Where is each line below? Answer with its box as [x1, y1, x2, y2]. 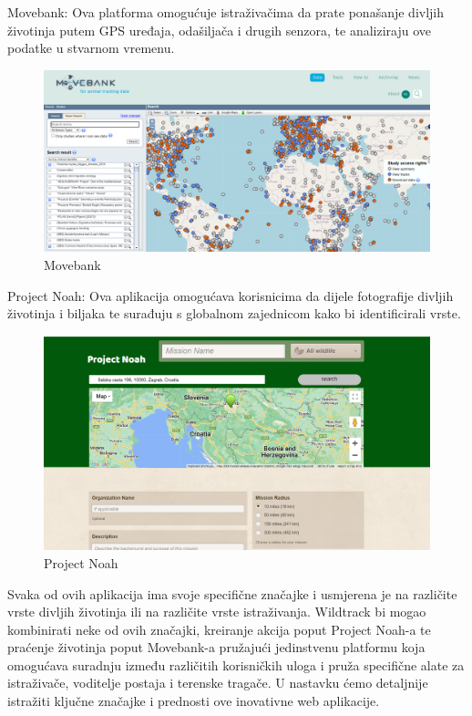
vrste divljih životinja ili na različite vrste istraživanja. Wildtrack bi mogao [7, 602, 426, 621]
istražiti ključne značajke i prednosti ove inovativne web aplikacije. [7, 691, 380, 711]
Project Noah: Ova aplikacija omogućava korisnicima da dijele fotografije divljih [7, 285, 454, 305]
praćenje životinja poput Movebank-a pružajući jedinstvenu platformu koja [7, 638, 426, 657]
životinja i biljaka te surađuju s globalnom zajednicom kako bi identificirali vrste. [7, 304, 461, 323]
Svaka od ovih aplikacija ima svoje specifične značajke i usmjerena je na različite [7, 584, 457, 603]
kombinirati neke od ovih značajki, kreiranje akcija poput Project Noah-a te [7, 619, 431, 638]
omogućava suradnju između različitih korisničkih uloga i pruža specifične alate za [7, 655, 465, 674]
